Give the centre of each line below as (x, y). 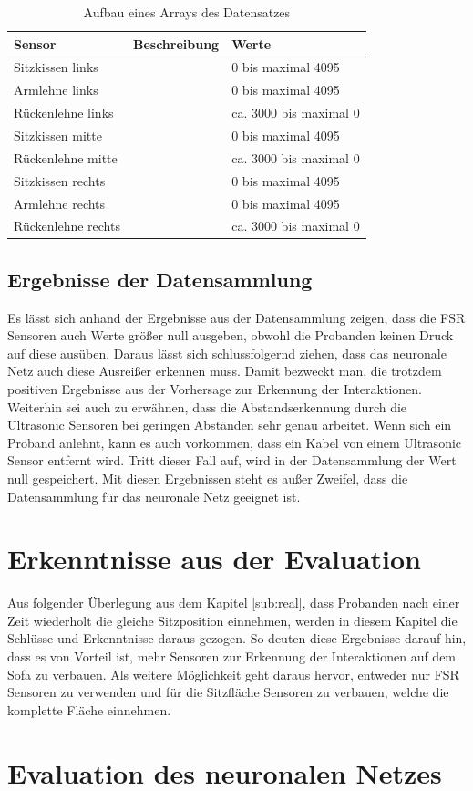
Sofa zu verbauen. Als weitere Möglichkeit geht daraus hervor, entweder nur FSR (233, 674)
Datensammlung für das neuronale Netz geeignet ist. (154, 496)
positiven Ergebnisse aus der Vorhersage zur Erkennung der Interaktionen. (215, 389)
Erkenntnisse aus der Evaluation (214, 559)
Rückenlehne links (64, 113)
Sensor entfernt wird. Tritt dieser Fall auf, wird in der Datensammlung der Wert (232, 460)
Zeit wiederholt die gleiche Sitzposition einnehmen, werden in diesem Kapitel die (232, 620)
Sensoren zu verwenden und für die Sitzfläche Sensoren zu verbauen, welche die (228, 692)
